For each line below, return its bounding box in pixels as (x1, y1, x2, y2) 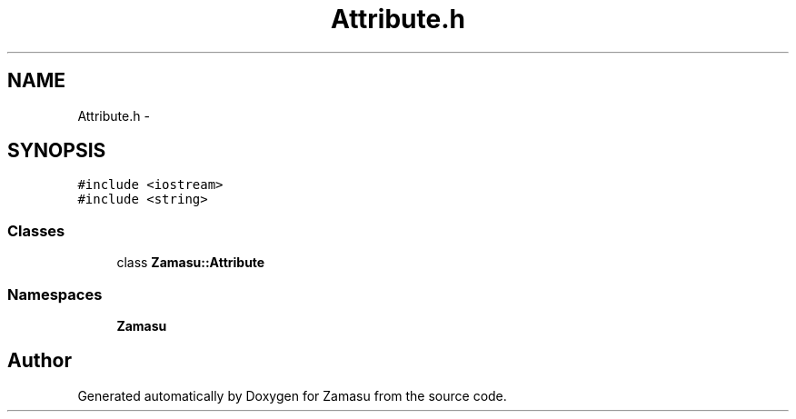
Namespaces (7, 284, 103, 304)
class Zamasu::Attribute (116, 254, 265, 271)
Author (7, 349, 72, 373)
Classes (7, 221, 65, 240)
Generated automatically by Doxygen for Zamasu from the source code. (77, 387, 507, 404)
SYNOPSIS (7, 139, 106, 163)
